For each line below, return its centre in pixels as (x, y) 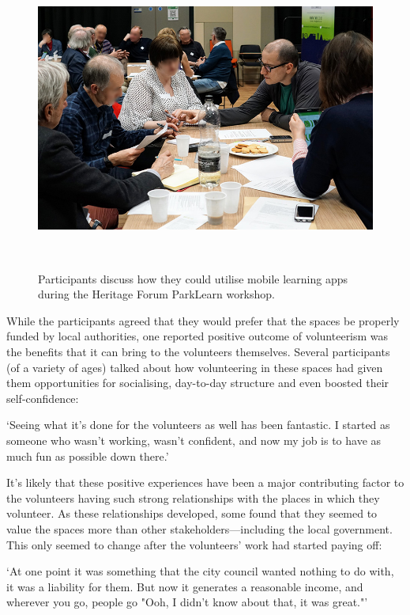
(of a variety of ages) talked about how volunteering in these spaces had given (195, 367)
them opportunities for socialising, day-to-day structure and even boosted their (198, 383)
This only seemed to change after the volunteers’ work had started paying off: (194, 544)
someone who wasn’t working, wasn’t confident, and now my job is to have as (194, 440)
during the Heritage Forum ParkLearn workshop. (156, 294)
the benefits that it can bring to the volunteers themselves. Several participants (198, 352)
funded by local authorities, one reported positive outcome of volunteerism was (197, 336)
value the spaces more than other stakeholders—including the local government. (199, 528)
